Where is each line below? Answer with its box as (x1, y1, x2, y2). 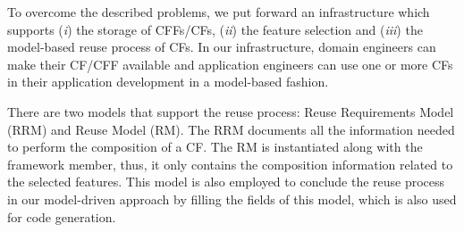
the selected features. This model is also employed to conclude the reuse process (7, 172, 445, 191)
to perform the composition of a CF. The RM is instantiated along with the (7, 137, 423, 156)
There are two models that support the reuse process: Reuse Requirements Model (7, 102, 454, 120)
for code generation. (7, 207, 116, 226)
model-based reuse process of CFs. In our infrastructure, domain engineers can (7, 37, 436, 56)
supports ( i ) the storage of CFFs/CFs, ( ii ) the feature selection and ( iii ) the (7, 20, 423, 38)
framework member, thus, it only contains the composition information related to (7, 154, 453, 173)
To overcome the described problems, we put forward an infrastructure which (7, 3, 430, 21)
